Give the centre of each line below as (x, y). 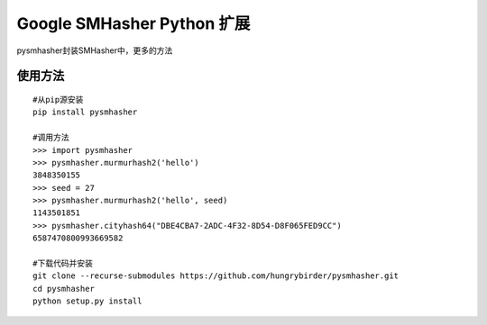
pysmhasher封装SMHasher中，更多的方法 (95, 50)
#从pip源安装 (58, 99)
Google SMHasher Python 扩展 (133, 23)
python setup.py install (87, 301)
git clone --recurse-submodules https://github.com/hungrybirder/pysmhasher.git (216, 276)
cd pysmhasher (64, 289)
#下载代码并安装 (63, 264)
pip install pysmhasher (85, 112)
